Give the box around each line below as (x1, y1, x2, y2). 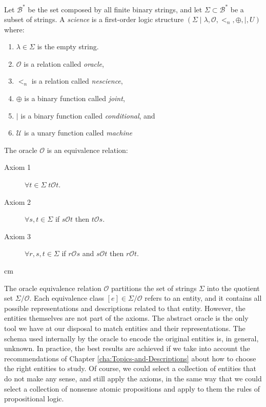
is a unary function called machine (24, 127, 133, 138)
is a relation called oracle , (24, 58, 104, 69)
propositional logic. (4, 393, 64, 404)
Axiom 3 (4, 230, 31, 241)
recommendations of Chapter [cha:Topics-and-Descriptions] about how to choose (4, 353, 256, 363)
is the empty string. (37, 41, 99, 52)
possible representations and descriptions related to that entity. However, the (4, 302, 245, 313)
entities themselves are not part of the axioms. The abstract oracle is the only (4, 313, 249, 323)
